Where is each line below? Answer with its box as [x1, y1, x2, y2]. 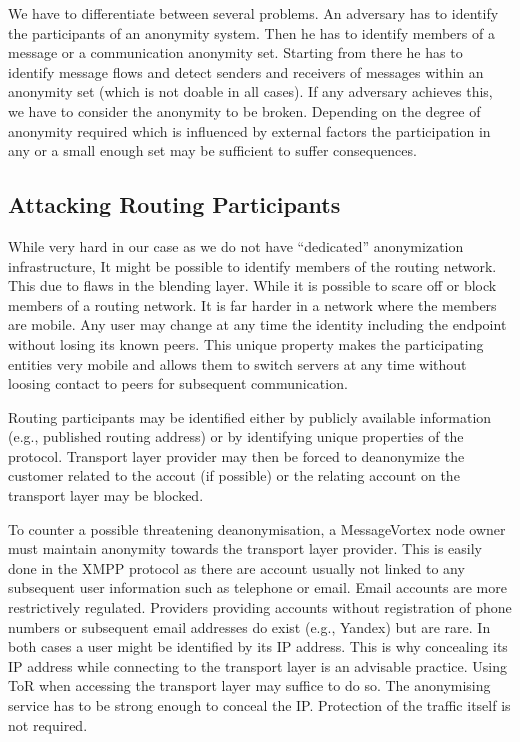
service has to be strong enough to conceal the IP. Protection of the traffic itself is [8, 695, 511, 716]
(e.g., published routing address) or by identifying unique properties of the [8, 426, 464, 447]
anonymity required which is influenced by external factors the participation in [8, 120, 491, 141]
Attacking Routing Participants [8, 189, 341, 220]
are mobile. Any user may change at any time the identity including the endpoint [8, 314, 507, 335]
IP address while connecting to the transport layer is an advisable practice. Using [8, 655, 508, 676]
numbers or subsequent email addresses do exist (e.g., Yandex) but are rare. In [8, 616, 491, 637]
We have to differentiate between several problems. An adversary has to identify [8, 3, 499, 23]
